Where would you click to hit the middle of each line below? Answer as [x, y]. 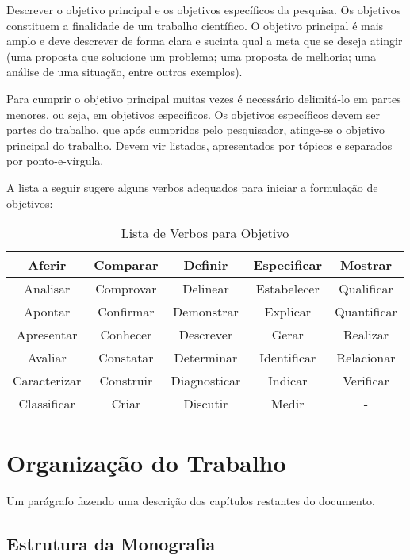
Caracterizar [47, 381]
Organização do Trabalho [146, 463]
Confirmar [126, 312]
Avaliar [47, 358]
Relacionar [366, 358]
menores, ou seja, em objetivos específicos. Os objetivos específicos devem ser [193, 114]
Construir [126, 381]
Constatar [126, 358]
